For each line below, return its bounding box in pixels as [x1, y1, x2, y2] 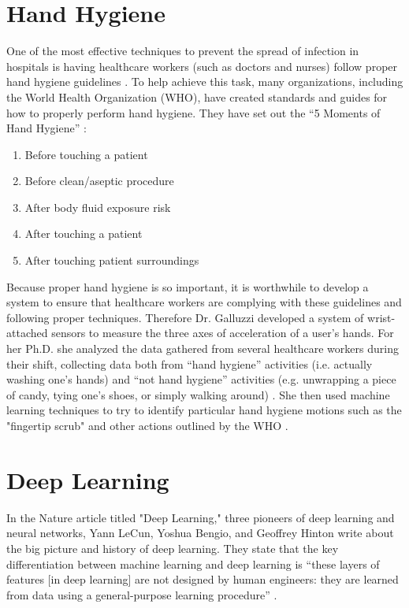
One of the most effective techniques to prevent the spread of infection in [6, 43, 359, 59]
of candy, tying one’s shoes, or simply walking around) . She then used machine [6, 386, 390, 402]
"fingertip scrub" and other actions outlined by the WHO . [6, 417, 288, 433]
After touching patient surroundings [24, 252, 199, 269]
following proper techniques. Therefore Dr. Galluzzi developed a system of [6, 309, 364, 325]
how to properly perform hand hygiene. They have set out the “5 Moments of [6, 104, 381, 120]
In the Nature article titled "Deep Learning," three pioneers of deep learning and [6, 509, 395, 525]
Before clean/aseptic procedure [24, 172, 174, 189]
